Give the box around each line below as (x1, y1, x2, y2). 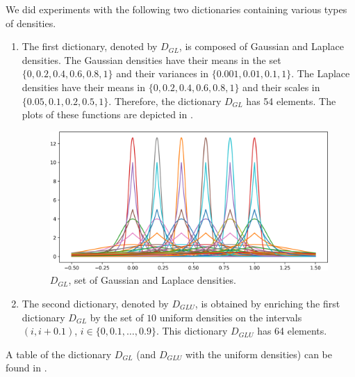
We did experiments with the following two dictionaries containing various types (6, 2, 347, 16)
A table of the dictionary (6, 346, 112, 361)
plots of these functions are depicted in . (22, 107, 193, 122)
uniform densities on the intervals (159, 310, 302, 324)
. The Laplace (291, 66, 350, 81)
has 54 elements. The (246, 93, 336, 108)
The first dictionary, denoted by (22, 39, 158, 54)
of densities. (6, 15, 56, 30)
